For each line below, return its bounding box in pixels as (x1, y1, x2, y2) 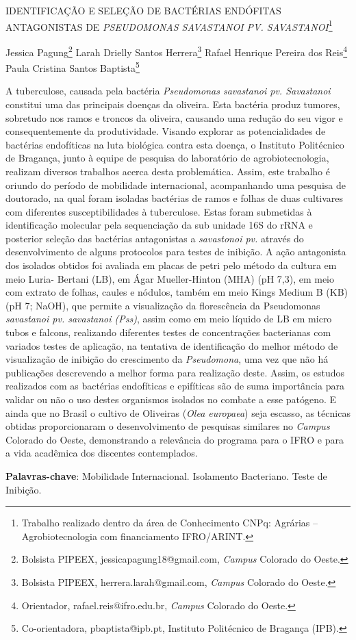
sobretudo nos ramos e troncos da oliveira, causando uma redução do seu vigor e (5, 110, 343, 125)
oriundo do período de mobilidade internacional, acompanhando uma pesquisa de (5, 177, 346, 192)
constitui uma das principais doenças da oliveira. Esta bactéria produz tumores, (5, 97, 340, 111)
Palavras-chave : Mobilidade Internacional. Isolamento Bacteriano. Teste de (5, 468, 327, 483)
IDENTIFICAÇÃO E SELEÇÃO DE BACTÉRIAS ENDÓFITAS (5, 3, 281, 17)
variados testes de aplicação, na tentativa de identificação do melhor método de (5, 338, 338, 353)
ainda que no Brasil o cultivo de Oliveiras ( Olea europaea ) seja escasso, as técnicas (5, 405, 351, 420)
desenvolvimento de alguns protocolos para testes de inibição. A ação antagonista (5, 244, 346, 259)
